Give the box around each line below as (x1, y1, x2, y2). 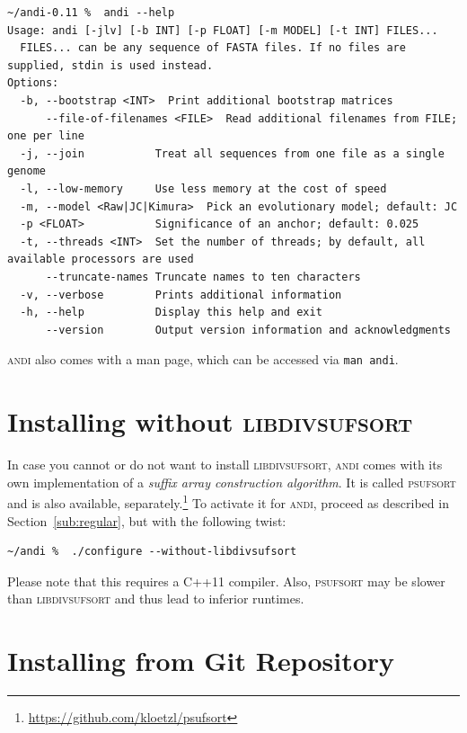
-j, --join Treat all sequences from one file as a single (20, 147, 445, 160)
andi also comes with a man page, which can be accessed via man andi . (7, 350, 399, 369)
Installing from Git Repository (7, 642, 395, 679)
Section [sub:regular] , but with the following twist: (7, 511, 286, 530)
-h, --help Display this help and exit (20, 306, 322, 319)
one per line (7, 130, 84, 143)
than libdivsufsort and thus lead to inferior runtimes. (7, 589, 304, 608)
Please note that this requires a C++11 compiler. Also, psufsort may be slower (7, 571, 445, 590)
